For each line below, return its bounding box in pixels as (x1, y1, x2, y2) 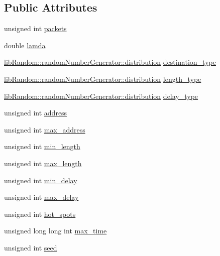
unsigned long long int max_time (4, 225, 107, 236)
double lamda (4, 40, 46, 50)
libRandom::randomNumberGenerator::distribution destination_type (4, 57, 216, 67)
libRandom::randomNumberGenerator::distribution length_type (4, 73, 201, 84)
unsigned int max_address (4, 124, 85, 135)
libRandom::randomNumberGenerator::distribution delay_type (4, 90, 198, 101)
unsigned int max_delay (4, 192, 79, 202)
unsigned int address (4, 107, 67, 118)
